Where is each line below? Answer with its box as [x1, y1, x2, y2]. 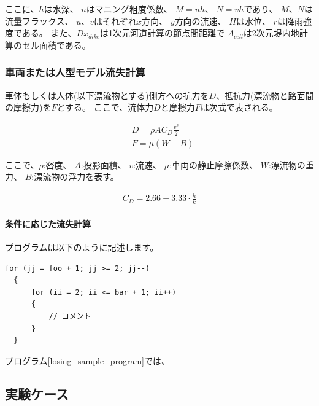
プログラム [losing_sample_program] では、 [5, 354, 170, 367]
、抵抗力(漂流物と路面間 [216, 88, 314, 101]
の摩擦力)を [5, 101, 52, 114]
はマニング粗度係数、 [86, 2, 172, 15]
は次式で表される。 [200, 101, 278, 114]
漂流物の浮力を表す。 [34, 170, 119, 183]
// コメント [48, 312, 91, 321]
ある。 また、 [21, 26, 77, 39]
